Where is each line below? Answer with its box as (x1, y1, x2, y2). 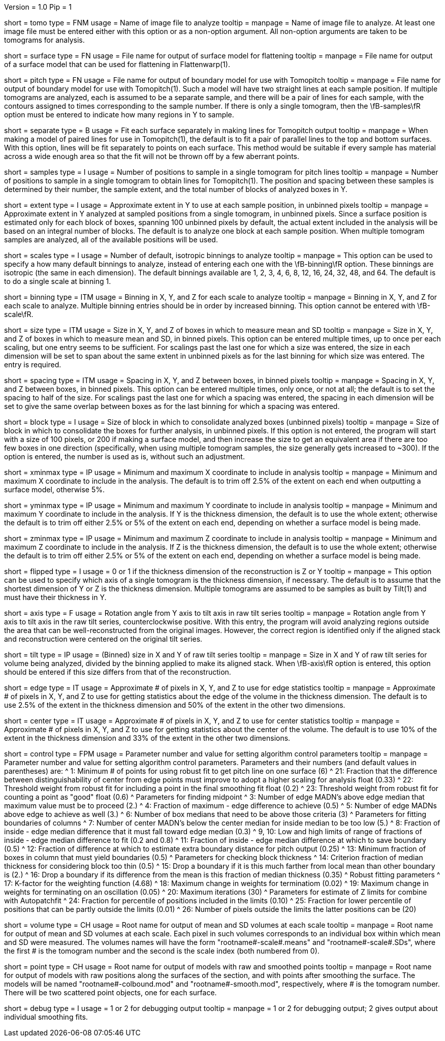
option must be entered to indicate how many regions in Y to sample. (4, 110, 234, 119)
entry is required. (4, 360, 61, 369)
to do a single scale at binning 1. (4, 277, 111, 286)
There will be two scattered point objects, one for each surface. (4, 988, 217, 997)
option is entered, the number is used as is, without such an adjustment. (4, 452, 245, 461)
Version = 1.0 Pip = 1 (4, 3, 72, 11)
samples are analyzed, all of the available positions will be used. (4, 235, 218, 244)
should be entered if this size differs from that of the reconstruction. (4, 668, 231, 676)
